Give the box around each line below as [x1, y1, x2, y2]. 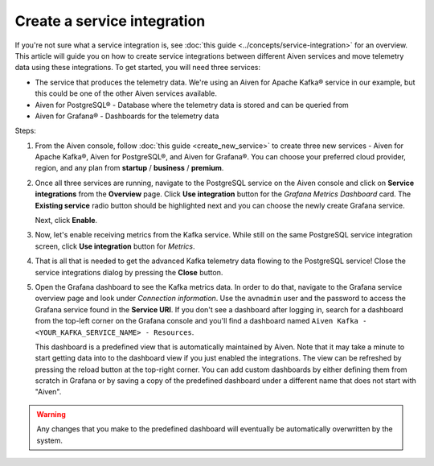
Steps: [14, 126, 36, 136]
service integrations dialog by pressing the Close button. [35, 267, 223, 277]
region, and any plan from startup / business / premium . [35, 163, 224, 173]
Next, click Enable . [35, 216, 98, 225]
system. [36, 435, 63, 445]
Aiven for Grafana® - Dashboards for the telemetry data [35, 111, 219, 121]
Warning [36, 409, 66, 419]
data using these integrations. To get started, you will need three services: [14, 63, 261, 72]
